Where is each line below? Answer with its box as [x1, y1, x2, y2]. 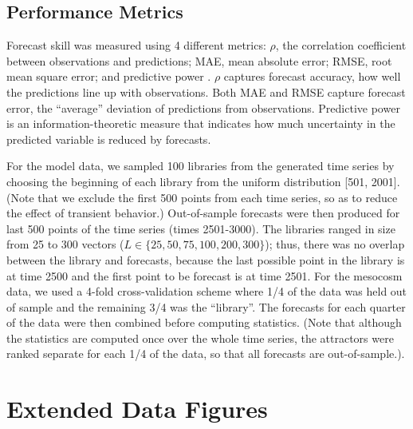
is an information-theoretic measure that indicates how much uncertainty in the [6, 115, 395, 132]
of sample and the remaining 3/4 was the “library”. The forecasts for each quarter [6, 298, 406, 315]
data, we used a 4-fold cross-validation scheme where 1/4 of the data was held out [6, 283, 407, 300]
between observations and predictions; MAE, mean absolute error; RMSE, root [6, 52, 392, 69]
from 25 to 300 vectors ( [6, 236, 124, 252]
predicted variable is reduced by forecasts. [6, 130, 211, 147]
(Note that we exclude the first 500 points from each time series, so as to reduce [6, 189, 398, 205]
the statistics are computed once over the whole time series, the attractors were [6, 329, 394, 346]
